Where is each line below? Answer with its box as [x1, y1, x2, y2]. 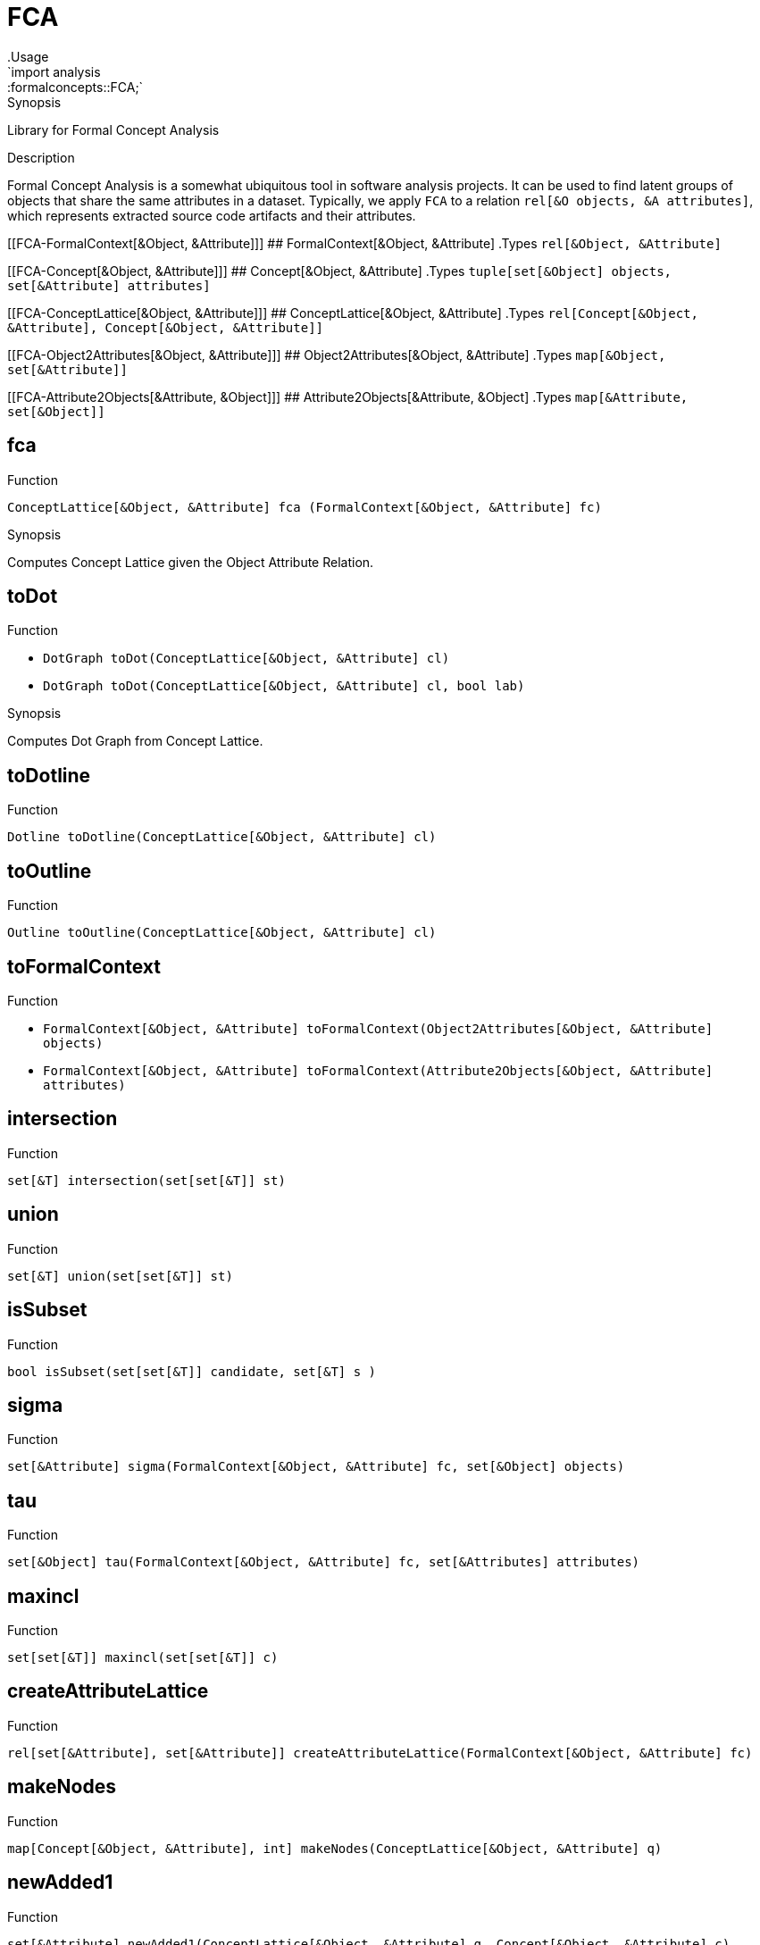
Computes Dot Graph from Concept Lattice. [7, 733, 263, 749]
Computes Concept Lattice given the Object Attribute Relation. [7, 554, 374, 570]
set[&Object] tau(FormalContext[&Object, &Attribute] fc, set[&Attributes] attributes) [7, 1555, 640, 1570]
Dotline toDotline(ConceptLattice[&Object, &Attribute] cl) [7, 830, 437, 845]
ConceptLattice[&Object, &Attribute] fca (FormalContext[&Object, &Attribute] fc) [7, 499, 602, 514]
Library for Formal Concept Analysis [7, 121, 220, 138]
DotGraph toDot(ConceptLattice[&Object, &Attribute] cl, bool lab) [43, 679, 525, 694]
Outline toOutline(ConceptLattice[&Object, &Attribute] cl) [7, 925, 437, 940]
